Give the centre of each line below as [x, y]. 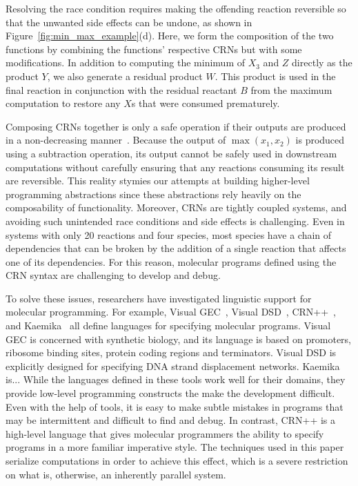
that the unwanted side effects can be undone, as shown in [129, 22]
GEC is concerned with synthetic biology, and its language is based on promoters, [178, 339]
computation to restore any [63, 103]
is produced [320, 140]
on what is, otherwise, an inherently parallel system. [116, 474]
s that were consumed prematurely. [206, 103]
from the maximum [291, 89]
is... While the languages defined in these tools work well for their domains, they [176, 379]
